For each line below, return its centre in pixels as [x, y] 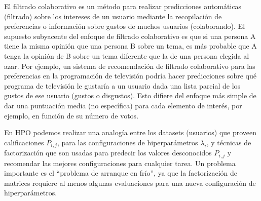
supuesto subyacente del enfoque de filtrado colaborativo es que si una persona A [130, 36]
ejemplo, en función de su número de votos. [71, 115]
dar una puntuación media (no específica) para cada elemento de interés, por [123, 105]
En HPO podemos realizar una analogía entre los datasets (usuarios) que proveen [130, 132]
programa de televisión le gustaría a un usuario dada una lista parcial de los [122, 85]
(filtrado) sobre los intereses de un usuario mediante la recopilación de [113, 16]
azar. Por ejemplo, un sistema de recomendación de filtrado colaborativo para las [130, 66]
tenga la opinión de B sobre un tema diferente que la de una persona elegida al [127, 55]
